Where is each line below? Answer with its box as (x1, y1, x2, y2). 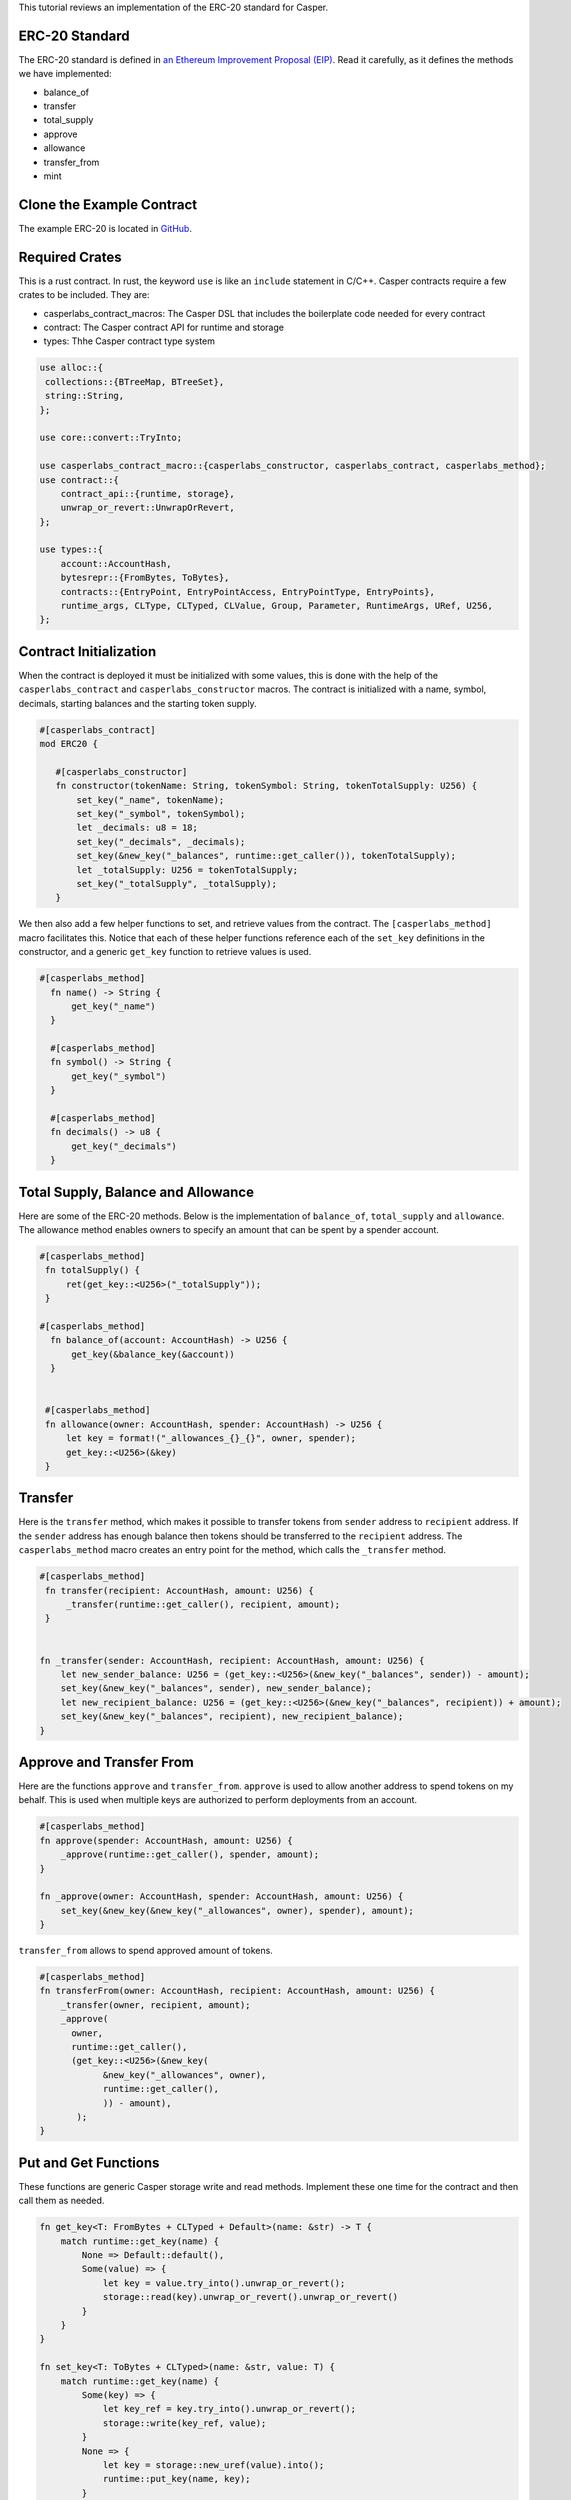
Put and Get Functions (18, 2154, 160, 2171)
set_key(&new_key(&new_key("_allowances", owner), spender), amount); (60, 1905, 415, 1916)
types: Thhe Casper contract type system (43, 335, 215, 347)
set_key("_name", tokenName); (76, 794, 225, 805)
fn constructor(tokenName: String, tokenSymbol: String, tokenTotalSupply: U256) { (55, 780, 478, 792)
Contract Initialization (18, 643, 157, 660)
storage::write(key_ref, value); (102, 2417, 267, 2429)
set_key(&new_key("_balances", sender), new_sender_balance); (60, 1683, 372, 1694)
